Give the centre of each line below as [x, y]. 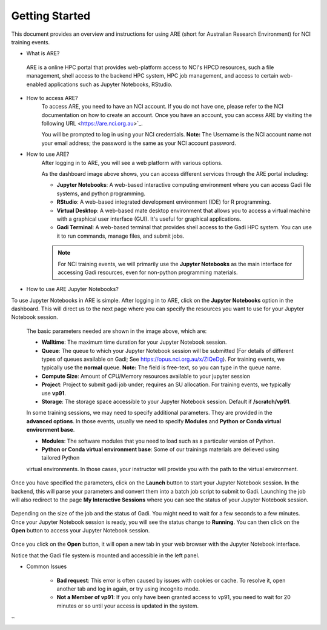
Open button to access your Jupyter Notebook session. [81, 531]
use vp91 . [54, 393]
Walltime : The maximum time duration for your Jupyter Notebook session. [134, 342]
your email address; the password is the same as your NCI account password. [139, 143]
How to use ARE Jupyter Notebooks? [73, 289]
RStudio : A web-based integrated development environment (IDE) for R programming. [164, 202]
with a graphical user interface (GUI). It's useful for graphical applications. [149, 219]
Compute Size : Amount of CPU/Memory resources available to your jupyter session [146, 376]
